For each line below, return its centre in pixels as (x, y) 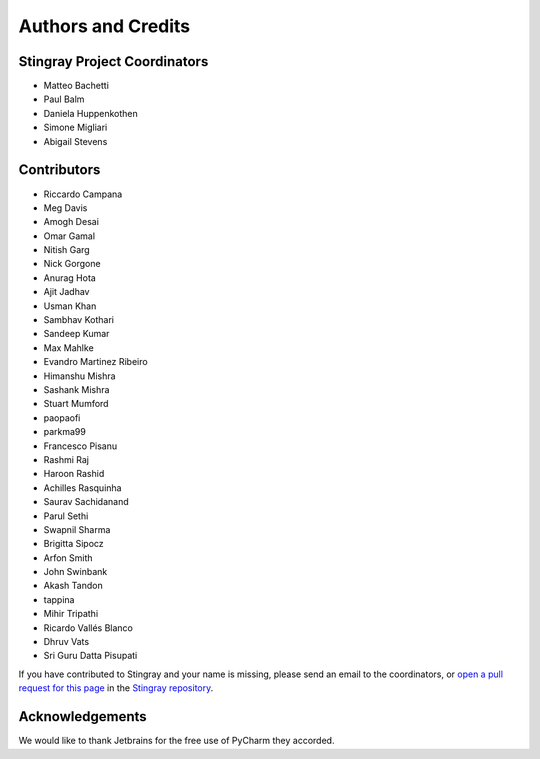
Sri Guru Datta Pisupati (90, 656)
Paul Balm (64, 99)
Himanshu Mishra (79, 376)
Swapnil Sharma (77, 529)
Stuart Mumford (76, 404)
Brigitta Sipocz (73, 544)
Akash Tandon (73, 586)
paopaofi (62, 417)
